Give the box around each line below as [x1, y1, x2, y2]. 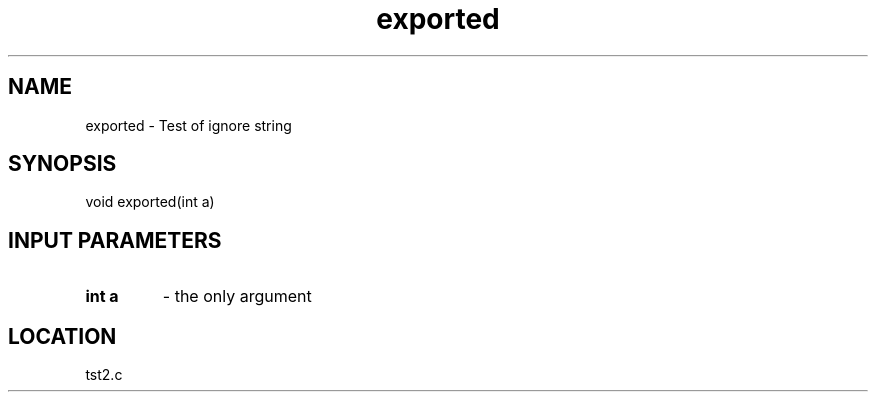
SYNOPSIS [8, 151, 117, 177]
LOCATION [8, 323, 117, 349]
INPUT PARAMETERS [8, 227, 222, 253]
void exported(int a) [85, 193, 215, 211]
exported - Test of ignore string [85, 116, 292, 134]
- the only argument [162, 286, 312, 307]
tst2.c [85, 366, 123, 384]
